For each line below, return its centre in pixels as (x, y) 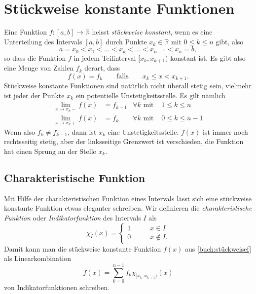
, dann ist (82, 131)
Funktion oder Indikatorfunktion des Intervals (73, 217)
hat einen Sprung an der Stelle (50, 151)
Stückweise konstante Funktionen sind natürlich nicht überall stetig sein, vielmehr (128, 86)
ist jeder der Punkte (34, 95)
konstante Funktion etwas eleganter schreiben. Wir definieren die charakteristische (128, 208)
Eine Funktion (26, 32)
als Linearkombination (38, 258)
